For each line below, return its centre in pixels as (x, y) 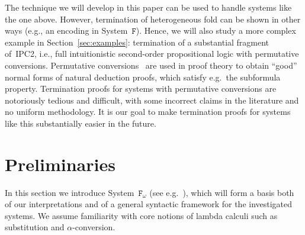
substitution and (35, 227)
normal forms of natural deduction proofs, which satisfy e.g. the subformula (143, 77)
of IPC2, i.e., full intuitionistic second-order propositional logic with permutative (152, 54)
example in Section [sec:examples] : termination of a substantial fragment (137, 42)
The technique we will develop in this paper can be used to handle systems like (148, 7)
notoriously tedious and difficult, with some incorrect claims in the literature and (152, 100)
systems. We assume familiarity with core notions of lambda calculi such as (141, 215)
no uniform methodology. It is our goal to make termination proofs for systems (148, 112)
